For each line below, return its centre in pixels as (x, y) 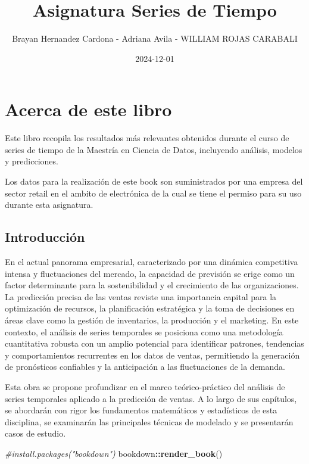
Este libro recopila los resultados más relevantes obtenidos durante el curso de (147, 138)
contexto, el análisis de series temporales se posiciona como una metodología (144, 331)
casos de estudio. (35, 433)
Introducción (45, 237)
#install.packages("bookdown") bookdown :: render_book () (114, 453)
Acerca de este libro (88, 109)
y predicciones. (32, 161)
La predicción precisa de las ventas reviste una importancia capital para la (141, 296)
